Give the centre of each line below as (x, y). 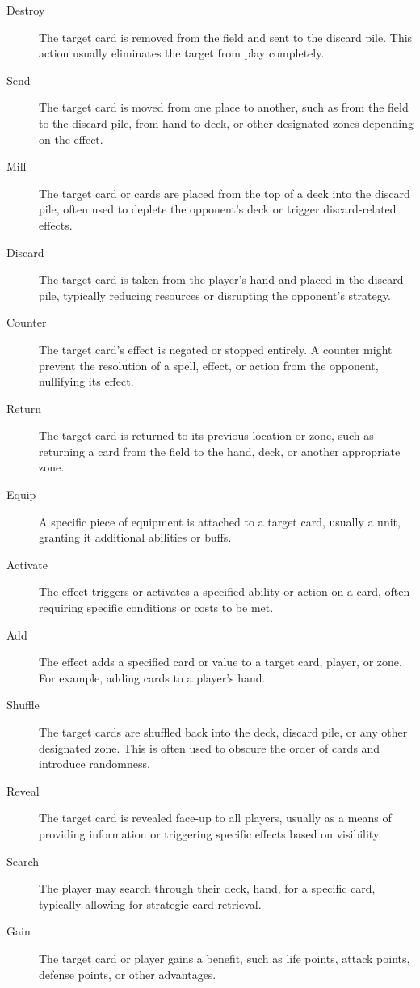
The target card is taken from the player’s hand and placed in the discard (221, 279)
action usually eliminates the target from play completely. (182, 53)
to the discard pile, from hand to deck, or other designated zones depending (226, 122)
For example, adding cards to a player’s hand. (152, 677)
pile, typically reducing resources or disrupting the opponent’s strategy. (215, 295)
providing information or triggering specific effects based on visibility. (210, 833)
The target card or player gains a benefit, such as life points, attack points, (225, 958)
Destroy (26, 10)
